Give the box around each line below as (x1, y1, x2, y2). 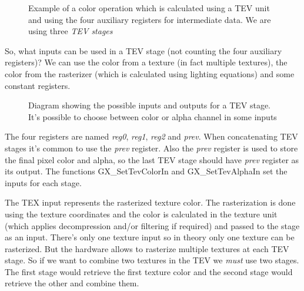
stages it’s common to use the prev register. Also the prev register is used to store (5, 141, 298, 154)
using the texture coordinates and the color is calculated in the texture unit (5, 207, 278, 220)
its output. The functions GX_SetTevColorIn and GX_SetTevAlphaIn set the (5, 165, 288, 177)
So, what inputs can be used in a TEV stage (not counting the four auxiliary (5, 44, 282, 57)
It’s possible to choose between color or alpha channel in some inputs (28, 110, 277, 123)
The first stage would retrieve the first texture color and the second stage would (5, 265, 293, 277)
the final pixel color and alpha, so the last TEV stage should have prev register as (5, 153, 299, 166)
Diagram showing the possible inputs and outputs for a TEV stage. (28, 99, 271, 111)
